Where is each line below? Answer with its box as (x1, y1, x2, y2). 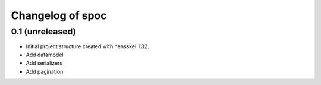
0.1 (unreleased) (11, 26, 77, 37)
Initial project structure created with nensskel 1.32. (26, 43, 150, 50)
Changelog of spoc (11, 9, 107, 22)
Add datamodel (26, 51, 64, 58)
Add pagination (26, 68, 64, 75)
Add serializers (26, 59, 63, 67)
